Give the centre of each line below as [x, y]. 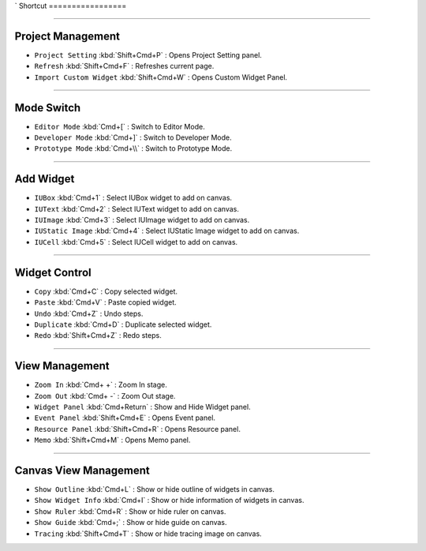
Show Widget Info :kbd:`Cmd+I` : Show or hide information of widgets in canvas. [169, 500]
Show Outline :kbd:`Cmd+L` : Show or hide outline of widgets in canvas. [155, 489]
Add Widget [45, 179]
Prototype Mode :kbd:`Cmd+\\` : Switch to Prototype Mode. [133, 148]
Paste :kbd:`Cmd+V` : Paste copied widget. [105, 302]
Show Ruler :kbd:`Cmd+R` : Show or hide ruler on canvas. [130, 511]
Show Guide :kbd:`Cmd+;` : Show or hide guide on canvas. [131, 523]
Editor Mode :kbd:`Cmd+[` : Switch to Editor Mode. [120, 126]
